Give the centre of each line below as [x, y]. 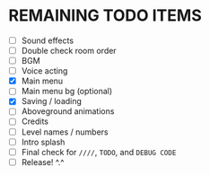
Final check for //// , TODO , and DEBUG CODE [99, 152]
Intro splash [43, 142]
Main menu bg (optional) [67, 92]
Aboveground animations [68, 111]
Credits [35, 121]
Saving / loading [52, 101]
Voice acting [44, 71]
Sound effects [47, 40]
